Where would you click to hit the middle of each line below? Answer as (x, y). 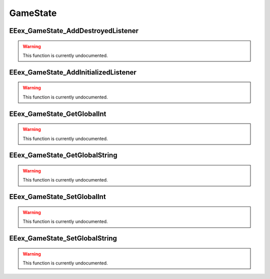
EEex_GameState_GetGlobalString (63, 155)
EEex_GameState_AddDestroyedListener (74, 31)
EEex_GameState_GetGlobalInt (58, 114)
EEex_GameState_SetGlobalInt (57, 197)
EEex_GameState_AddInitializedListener (73, 72)
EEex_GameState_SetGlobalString (63, 238)
